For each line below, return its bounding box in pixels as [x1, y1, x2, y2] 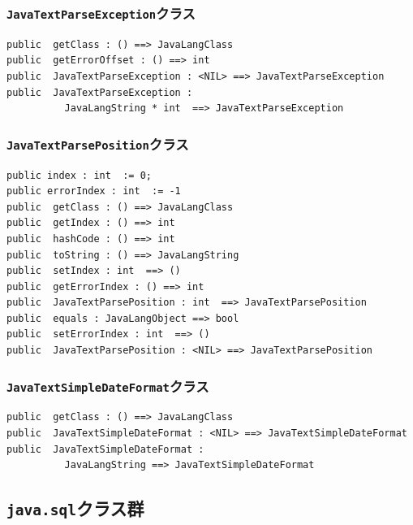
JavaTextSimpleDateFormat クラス [6, 375, 209, 396]
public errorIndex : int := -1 [6, 185, 181, 197]
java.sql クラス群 [6, 496, 144, 521]
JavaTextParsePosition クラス [6, 133, 189, 154]
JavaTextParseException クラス [6, 2, 196, 23]
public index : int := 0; [6, 169, 152, 181]
